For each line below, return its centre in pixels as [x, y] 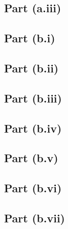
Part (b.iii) [33, 98]
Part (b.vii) [35, 218]
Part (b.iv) [33, 128]
